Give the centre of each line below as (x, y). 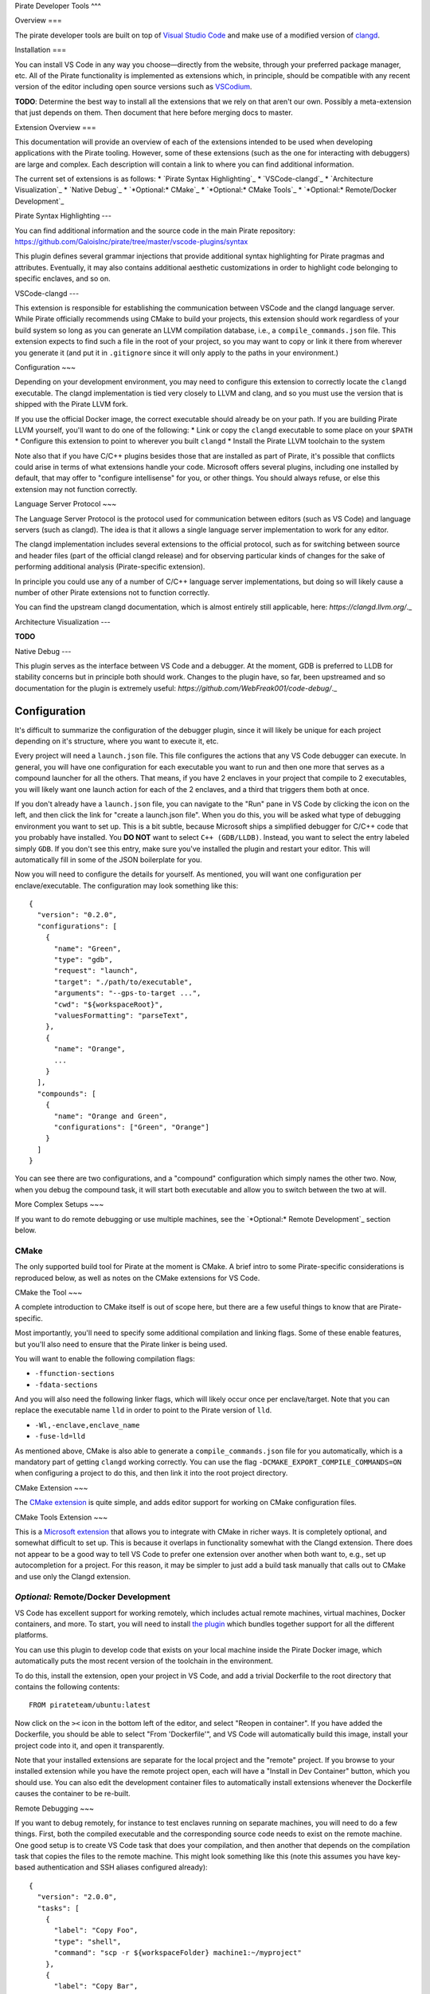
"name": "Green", (88, 948)
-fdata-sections (66, 1385)
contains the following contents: (67, 1687)
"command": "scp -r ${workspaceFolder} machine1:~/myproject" (178, 1953)
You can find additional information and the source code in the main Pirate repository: (155, 231)
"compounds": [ (66, 1094)
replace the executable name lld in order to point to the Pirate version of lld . (143, 1410)
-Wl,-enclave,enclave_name (87, 1425)
